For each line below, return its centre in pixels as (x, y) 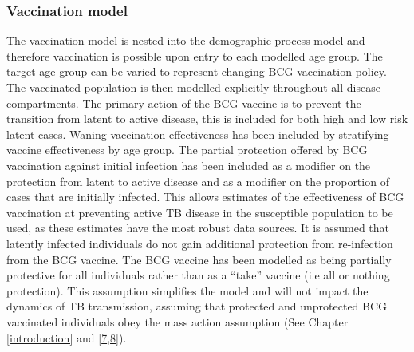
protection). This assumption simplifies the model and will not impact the (187, 290)
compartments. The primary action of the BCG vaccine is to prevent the (184, 103)
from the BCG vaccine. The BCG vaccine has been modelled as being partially (199, 259)
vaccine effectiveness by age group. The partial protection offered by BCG (187, 150)
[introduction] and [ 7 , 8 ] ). (67, 337)
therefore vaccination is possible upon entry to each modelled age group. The (195, 55)
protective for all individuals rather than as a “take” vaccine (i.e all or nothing (198, 275)
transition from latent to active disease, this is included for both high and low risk (207, 119)
